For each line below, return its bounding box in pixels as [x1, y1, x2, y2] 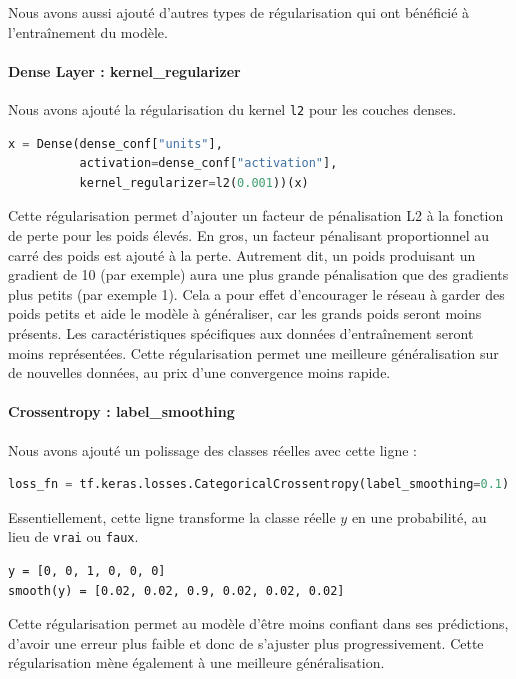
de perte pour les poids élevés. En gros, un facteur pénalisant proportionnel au [8, 225, 490, 246]
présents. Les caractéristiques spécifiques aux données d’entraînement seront [8, 322, 474, 343]
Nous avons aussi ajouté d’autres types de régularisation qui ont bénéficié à [8, 2, 470, 22]
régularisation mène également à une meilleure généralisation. [8, 652, 385, 673]
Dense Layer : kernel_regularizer [8, 60, 241, 81]
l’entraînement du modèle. [8, 21, 168, 42]
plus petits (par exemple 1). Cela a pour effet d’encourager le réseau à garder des [8, 283, 505, 304]
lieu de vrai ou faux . [8, 526, 139, 547]
